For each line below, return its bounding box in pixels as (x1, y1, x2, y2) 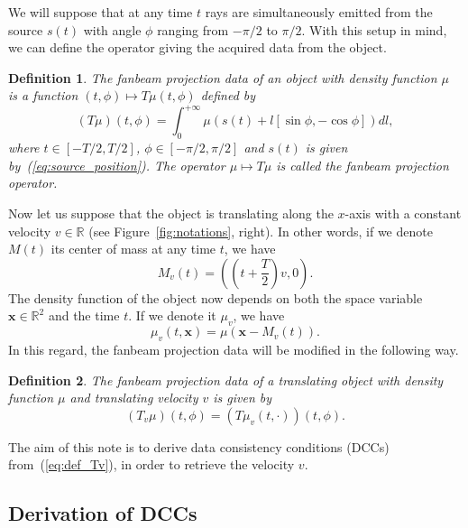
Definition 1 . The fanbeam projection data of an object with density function (8, 68, 437, 87)
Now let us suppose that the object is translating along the (8, 204, 334, 223)
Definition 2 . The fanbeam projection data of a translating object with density (8, 370, 444, 389)
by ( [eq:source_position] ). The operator (8, 155, 225, 174)
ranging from (157, 20, 229, 39)
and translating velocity (69, 388, 198, 407)
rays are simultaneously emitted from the (205, 3, 433, 21)
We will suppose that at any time (8, 3, 193, 21)
